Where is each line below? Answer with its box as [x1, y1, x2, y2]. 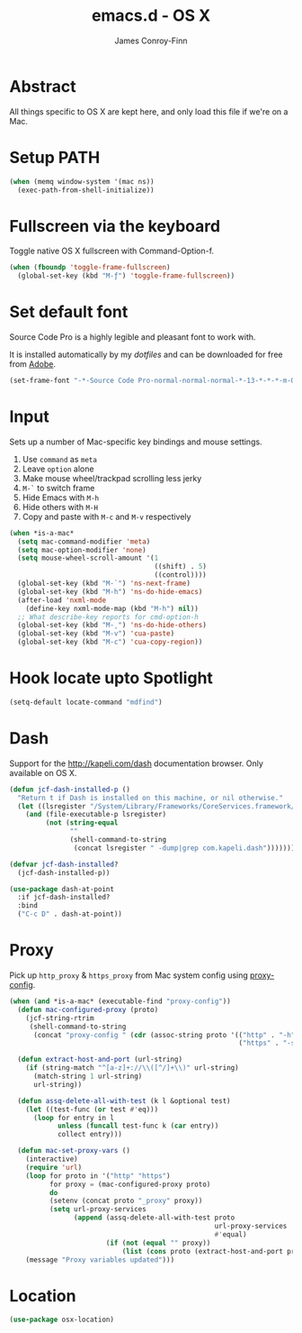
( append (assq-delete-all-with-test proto [73, 1213, 235, 1222]
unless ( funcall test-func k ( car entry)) [57, 1121, 219, 1131]
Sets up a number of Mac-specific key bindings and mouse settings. [9, 436, 262, 447]
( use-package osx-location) [9, 1315, 115, 1325]
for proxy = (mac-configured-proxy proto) [49, 1180, 211, 1189]
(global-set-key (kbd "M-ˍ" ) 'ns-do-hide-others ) [17, 621, 207, 630]
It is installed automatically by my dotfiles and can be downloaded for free [9, 349, 283, 360]
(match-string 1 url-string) [32, 1072, 143, 1081]
